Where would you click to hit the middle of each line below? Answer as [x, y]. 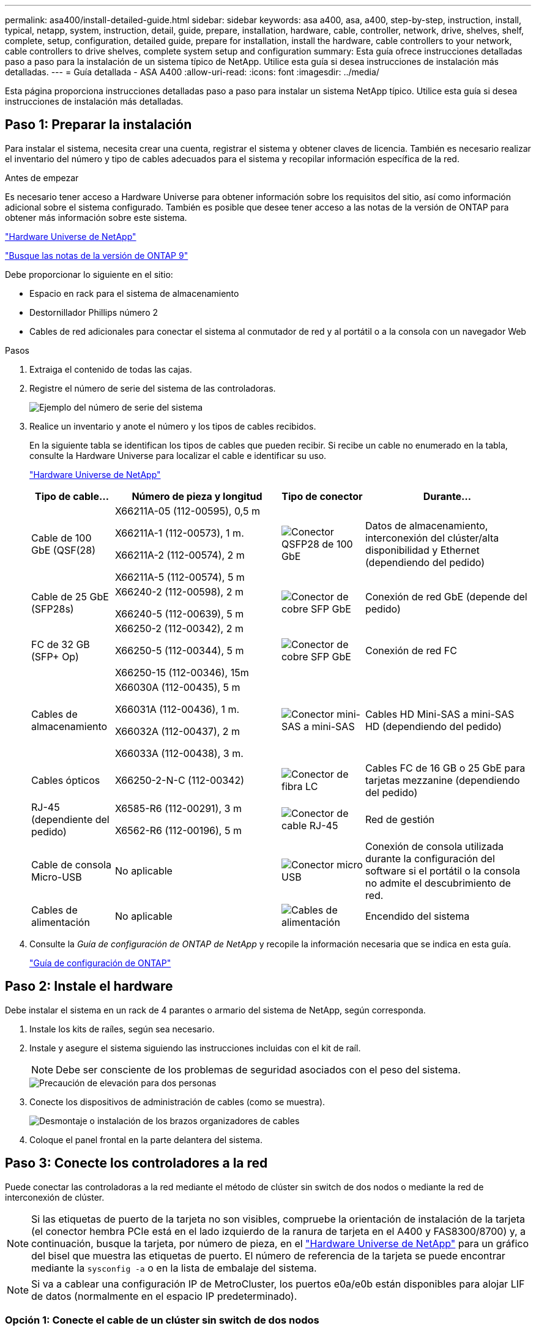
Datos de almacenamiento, [426, 525]
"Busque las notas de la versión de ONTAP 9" [97, 255]
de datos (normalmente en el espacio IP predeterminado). [164, 1296]
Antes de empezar [42, 177]
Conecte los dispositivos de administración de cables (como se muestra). [177, 1102]
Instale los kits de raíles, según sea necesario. [122, 1029]
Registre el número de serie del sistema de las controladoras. [153, 388]
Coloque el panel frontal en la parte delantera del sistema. [146, 1139]
